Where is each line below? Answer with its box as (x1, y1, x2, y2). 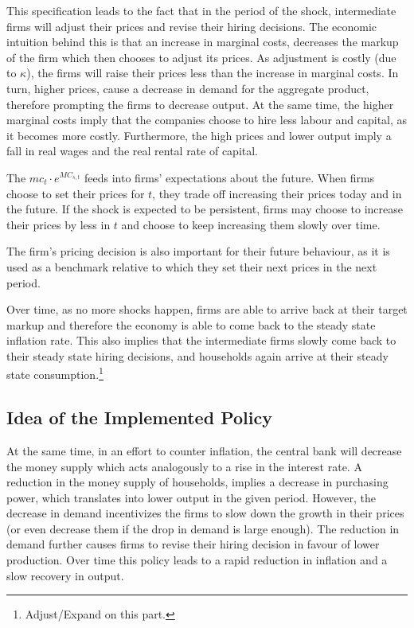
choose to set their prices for (6, 185, 145, 201)
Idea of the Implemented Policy (6, 405, 272, 430)
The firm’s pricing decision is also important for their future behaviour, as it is (6, 243, 390, 259)
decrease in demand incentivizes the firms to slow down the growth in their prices (6, 505, 404, 521)
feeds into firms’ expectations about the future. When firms (84, 169, 375, 185)
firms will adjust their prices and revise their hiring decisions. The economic (6, 18, 377, 34)
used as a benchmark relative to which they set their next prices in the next (6, 258, 377, 275)
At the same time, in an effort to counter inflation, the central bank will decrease (6, 442, 402, 458)
